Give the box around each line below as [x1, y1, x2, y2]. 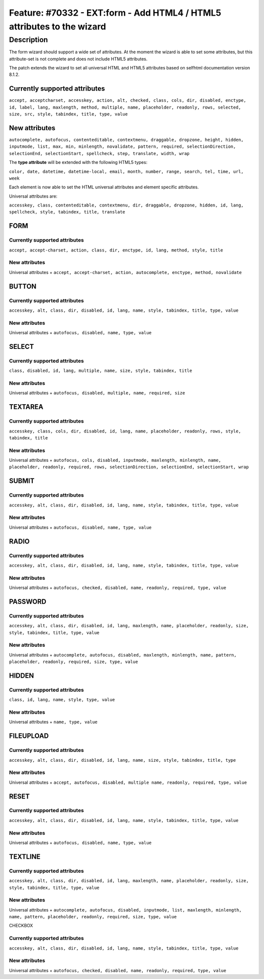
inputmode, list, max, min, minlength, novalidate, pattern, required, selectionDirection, [9, 144, 236, 149]
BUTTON [9, 282, 37, 291]
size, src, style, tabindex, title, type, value [9, 112, 128, 117]
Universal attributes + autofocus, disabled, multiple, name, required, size [9, 390, 185, 396]
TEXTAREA [9, 403, 44, 411]
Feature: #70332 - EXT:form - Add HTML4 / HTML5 [9, 7, 221, 18]
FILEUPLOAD [9, 732, 49, 740]
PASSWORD [9, 597, 46, 606]
